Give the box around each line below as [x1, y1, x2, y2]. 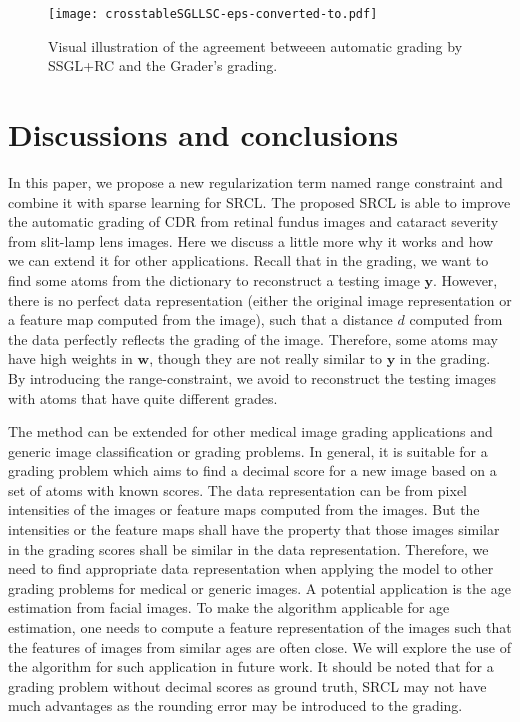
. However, [433, 269, 498, 290]
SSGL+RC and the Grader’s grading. [48, 55, 278, 76]
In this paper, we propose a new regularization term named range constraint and [8, 171, 503, 192]
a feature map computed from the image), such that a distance [8, 309, 393, 330]
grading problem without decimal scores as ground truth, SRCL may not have [8, 675, 487, 696]
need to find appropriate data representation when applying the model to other [8, 558, 494, 579]
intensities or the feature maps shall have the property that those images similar [8, 519, 500, 540]
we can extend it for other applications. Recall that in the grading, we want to [8, 250, 489, 271]
